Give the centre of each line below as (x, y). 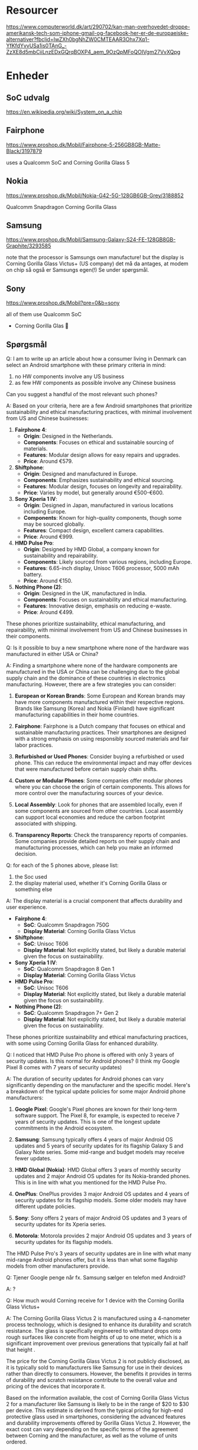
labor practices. (34, 745)
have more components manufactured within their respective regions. (100, 702)
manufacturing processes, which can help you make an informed (94, 848)
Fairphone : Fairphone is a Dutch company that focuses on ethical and (100, 726)
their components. (28, 636)
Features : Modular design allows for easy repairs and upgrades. (102, 455)
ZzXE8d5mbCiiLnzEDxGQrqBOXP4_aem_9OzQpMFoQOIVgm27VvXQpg (93, 52)
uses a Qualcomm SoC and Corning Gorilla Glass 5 (68, 162)
